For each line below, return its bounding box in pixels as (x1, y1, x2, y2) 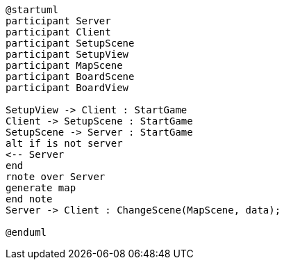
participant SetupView (6, 49, 129, 60)
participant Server (6, 15, 111, 26)
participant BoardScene (6, 71, 135, 82)
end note (6, 193, 53, 204)
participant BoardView (6, 82, 129, 93)
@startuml (6, 4, 58, 15)
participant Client (6, 26, 111, 38)
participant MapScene (6, 60, 123, 71)
